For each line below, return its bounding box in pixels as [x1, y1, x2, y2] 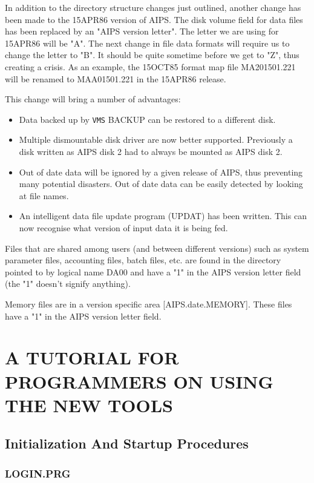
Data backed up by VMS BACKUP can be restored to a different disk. [19, 113, 276, 125]
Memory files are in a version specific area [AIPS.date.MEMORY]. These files [5, 297, 292, 310]
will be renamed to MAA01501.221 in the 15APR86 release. [5, 72, 226, 85]
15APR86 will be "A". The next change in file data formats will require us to [5, 36, 290, 49]
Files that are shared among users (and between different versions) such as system [5, 241, 309, 254]
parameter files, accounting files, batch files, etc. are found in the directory [5, 254, 281, 266]
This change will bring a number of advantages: [5, 93, 181, 105]
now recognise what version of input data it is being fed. [19, 221, 228, 234]
